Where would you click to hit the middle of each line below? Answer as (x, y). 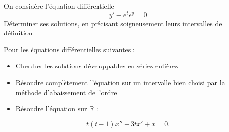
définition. (19, 33)
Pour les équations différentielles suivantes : (69, 49)
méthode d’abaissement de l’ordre (66, 92)
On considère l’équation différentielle (59, 6)
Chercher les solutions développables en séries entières (97, 66)
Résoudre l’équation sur (51, 109)
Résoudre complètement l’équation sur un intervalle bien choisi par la (120, 82)
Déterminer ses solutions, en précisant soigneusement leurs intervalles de (113, 23)
